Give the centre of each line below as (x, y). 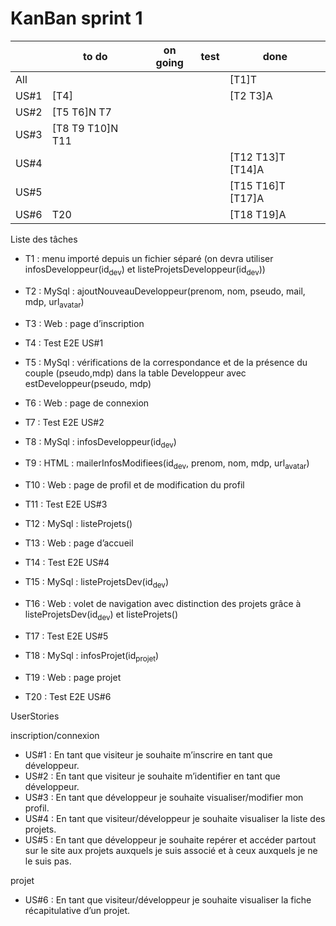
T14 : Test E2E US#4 (67, 563)
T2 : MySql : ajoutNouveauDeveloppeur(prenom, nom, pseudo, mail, (165, 291)
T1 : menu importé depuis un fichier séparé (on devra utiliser (149, 258)
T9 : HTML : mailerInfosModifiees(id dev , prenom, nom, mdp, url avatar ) (167, 464)
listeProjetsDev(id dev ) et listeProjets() (101, 615)
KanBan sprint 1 (76, 18)
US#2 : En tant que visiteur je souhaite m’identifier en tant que (152, 776)
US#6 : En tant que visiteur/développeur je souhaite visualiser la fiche (168, 899)
